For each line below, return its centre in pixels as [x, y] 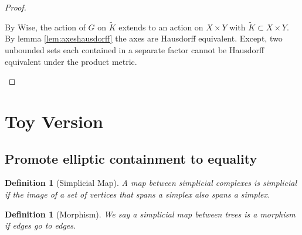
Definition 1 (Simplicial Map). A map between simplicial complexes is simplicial [151, 183]
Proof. [16, 7]
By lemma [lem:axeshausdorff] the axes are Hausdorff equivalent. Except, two [144, 38]
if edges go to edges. [40, 225]
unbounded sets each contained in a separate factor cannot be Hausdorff [135, 50]
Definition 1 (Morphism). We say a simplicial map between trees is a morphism [150, 214]
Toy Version [54, 121]
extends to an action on [161, 27]
